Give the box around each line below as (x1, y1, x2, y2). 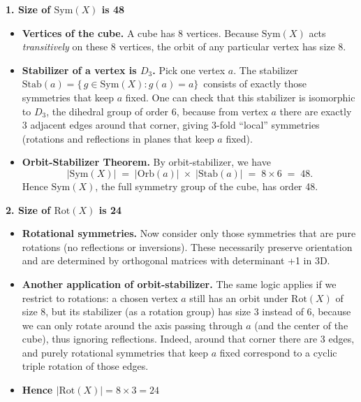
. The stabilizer (233, 62, 298, 77)
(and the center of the (254, 317, 348, 332)
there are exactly (279, 103, 352, 118)
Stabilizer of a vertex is (22, 62, 137, 77)
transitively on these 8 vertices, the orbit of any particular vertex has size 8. (22, 39, 346, 54)
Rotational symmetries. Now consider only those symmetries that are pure (22, 226, 356, 241)
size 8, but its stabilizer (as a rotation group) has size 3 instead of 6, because (22, 304, 351, 319)
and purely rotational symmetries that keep (22, 345, 209, 359)
